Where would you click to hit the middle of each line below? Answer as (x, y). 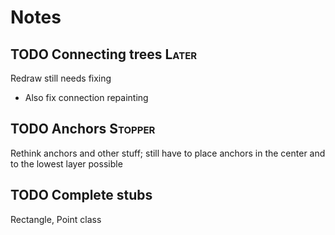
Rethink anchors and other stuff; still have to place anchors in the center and (168, 153)
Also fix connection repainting (86, 97)
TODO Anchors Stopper (83, 129)
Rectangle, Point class (56, 219)
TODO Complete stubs (81, 195)
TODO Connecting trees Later (104, 54)
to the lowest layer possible (66, 163)
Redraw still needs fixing (61, 78)
